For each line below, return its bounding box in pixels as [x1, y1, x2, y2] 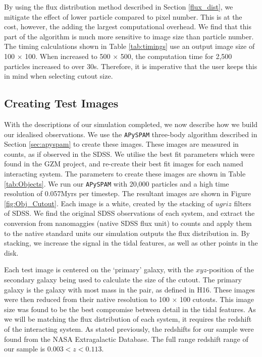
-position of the [206, 264, 254, 275]
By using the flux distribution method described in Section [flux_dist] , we [4, 2, 233, 12]
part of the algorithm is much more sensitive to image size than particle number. [4, 31, 254, 41]
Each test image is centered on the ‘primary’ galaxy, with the [4, 264, 194, 275]
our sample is [4, 343, 45, 354]
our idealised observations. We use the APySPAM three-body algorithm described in [4, 129, 257, 139]
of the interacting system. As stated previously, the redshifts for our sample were [4, 323, 254, 334]
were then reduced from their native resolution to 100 [4, 294, 170, 305]
